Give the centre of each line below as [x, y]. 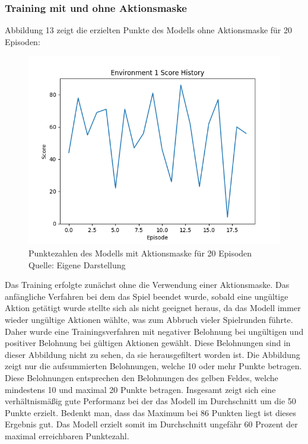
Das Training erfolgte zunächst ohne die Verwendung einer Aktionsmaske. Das [147, 285]
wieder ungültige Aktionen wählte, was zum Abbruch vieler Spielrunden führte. [149, 319]
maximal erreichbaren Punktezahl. [67, 435]
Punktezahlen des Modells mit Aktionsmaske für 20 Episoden [140, 253]
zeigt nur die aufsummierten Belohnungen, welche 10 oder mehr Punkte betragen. [153, 366]
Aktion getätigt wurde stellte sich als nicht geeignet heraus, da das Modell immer [153, 308]
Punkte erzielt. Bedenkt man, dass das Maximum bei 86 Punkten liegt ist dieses [151, 412]
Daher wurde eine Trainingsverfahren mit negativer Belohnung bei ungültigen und [154, 331]
